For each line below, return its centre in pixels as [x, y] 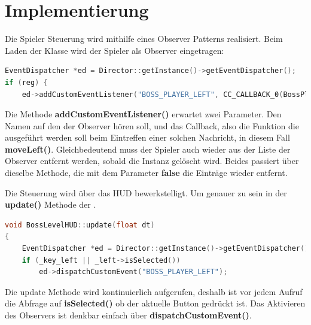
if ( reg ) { [26, 82]
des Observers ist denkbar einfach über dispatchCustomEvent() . [128, 315]
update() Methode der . [51, 204]
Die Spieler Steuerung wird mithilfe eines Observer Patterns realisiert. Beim [144, 39]
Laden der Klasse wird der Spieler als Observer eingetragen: [115, 50]
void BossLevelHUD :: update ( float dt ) [80, 225]
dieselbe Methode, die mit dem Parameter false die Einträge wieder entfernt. [146, 173]
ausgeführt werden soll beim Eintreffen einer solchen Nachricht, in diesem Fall [147, 137]
